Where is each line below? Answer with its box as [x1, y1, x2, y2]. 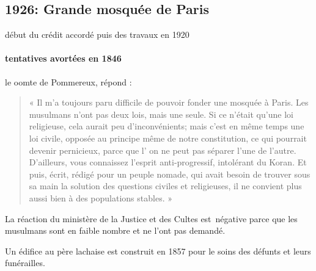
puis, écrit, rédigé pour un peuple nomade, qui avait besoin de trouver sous [29, 167, 310, 180]
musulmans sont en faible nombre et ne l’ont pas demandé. [5, 224, 226, 237]
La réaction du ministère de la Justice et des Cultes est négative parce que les [5, 212, 298, 225]
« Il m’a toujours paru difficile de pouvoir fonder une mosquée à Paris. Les [29, 96, 309, 109]
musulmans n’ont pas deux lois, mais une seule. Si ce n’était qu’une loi [29, 107, 293, 120]
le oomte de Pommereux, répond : [5, 75, 132, 88]
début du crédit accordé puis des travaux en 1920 [5, 28, 189, 41]
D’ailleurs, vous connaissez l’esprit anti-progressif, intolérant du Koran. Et [29, 156, 307, 168]
